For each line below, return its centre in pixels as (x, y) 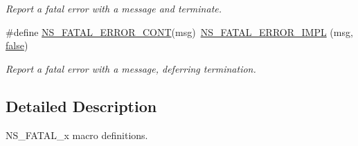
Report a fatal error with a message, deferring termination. (131, 68)
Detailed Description (81, 106)
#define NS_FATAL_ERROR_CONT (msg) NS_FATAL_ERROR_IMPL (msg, (179, 31)
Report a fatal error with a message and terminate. (114, 8)
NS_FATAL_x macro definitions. (77, 135)
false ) (17, 45)
